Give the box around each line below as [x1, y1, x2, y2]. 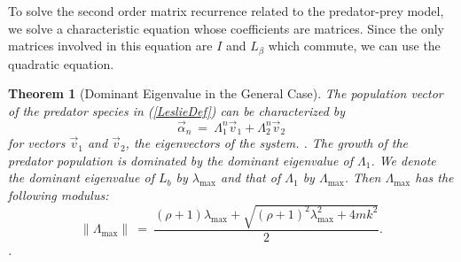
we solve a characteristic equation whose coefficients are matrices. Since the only [8, 19, 444, 37]
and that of [220, 168, 281, 187]
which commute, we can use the [268, 36, 441, 55]
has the [415, 168, 454, 187]
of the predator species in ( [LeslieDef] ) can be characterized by [8, 101, 346, 119]
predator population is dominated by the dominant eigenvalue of [8, 150, 353, 169]
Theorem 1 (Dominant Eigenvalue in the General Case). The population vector [8, 84, 443, 103]
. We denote [371, 150, 436, 169]
